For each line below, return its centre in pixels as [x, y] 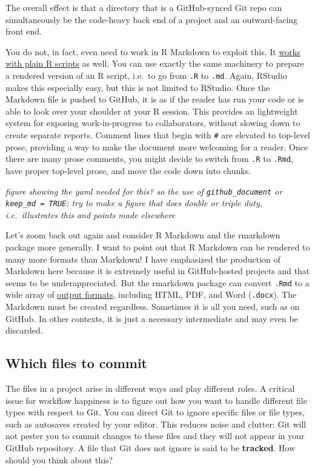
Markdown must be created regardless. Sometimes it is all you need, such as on [153, 307]
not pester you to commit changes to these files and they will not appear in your [155, 436]
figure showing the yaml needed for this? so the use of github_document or [144, 191]
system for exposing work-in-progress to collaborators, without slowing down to [153, 123]
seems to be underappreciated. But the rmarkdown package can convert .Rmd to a [157, 282]
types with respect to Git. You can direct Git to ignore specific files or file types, [155, 412]
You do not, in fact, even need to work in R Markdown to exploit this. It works [153, 51]
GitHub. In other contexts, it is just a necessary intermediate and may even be [152, 318]
